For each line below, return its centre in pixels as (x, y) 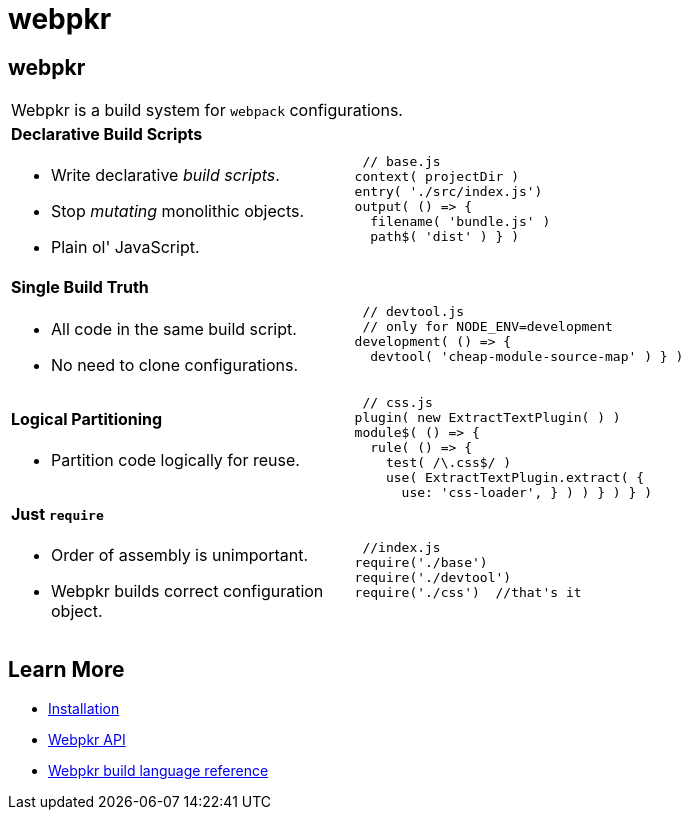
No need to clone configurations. (175, 364)
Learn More (66, 670)
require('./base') (421, 563)
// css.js (397, 402)
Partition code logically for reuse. (175, 459)
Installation (84, 708)
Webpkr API (87, 739)
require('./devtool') (433, 578)
